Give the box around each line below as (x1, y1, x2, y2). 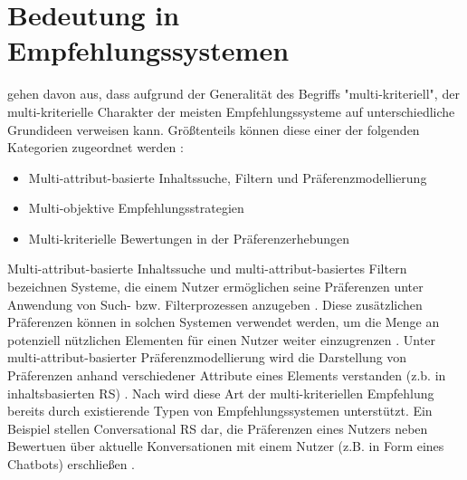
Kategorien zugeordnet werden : (7, 138, 184, 157)
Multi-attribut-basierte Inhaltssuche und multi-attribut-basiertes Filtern (7, 259, 407, 278)
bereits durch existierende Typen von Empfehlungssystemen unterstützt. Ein (7, 401, 433, 420)
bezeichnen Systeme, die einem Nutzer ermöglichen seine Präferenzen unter (7, 277, 424, 296)
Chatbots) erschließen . (7, 455, 135, 473)
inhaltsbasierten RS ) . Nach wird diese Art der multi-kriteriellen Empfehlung (7, 383, 434, 402)
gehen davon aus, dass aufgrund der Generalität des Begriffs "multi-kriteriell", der (7, 84, 460, 103)
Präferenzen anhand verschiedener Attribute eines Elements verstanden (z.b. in (7, 366, 446, 385)
